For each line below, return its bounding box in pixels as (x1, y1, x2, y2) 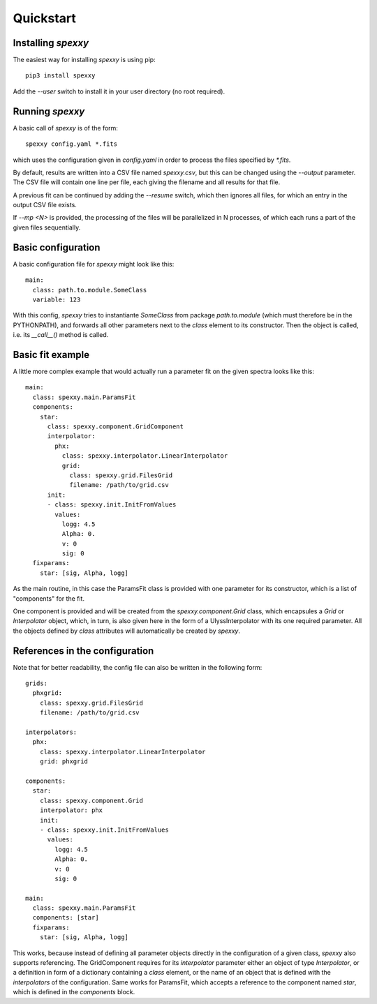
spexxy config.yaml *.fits (25, 140, 118, 148)
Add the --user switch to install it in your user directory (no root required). (13, 87, 226, 96)
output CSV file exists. (13, 201, 77, 209)
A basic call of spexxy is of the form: (13, 123, 119, 132)
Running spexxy (13, 105, 85, 117)
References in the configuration (13, 645, 154, 657)
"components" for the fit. (13, 594, 85, 603)
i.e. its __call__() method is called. (13, 331, 109, 339)
